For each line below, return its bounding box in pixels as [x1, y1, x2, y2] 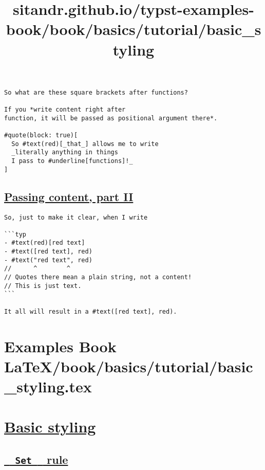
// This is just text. [4, 282, 82, 290]
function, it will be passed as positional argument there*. [4, 114, 218, 122]
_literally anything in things [11, 149, 118, 156]
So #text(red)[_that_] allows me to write [11, 140, 159, 148]
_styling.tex [4, 375, 92, 396]
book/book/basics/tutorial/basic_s [6, 19, 261, 40]
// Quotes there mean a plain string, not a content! [4, 274, 192, 281]
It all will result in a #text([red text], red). [4, 308, 177, 315]
